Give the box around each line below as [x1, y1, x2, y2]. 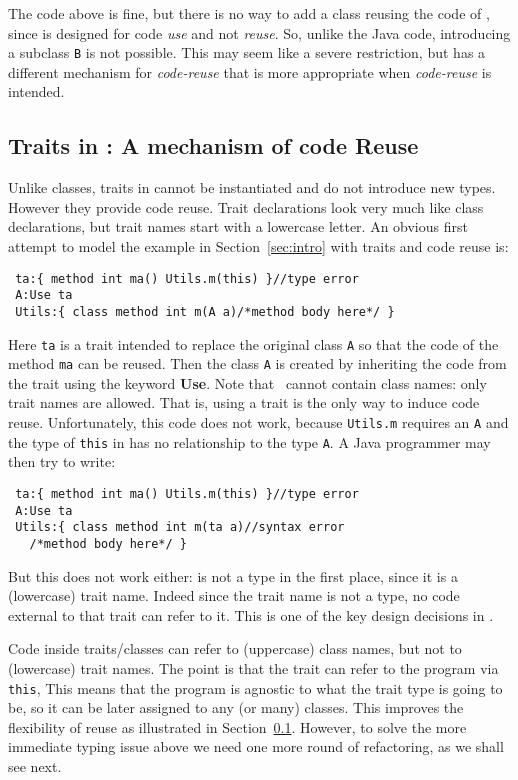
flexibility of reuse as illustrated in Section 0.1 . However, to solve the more [8, 716, 467, 737]
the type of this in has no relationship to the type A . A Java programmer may [8, 431, 491, 452]
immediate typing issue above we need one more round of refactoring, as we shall [8, 736, 504, 757]
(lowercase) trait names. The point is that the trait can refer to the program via [8, 657, 499, 678]
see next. [8, 756, 62, 777]
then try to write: [8, 451, 116, 472]
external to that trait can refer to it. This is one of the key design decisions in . [8, 604, 494, 625]
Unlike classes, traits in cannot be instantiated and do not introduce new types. [8, 177, 496, 198]
